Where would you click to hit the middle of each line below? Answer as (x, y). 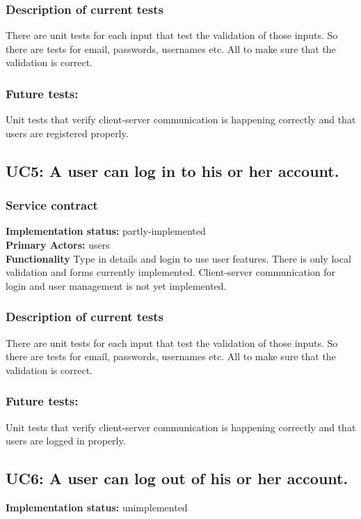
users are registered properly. (67, 133)
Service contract (52, 205)
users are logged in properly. (66, 441)
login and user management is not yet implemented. (116, 285)
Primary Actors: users (58, 245)
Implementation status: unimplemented (97, 507)
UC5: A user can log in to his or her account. (173, 170)
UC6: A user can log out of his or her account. (177, 478)
